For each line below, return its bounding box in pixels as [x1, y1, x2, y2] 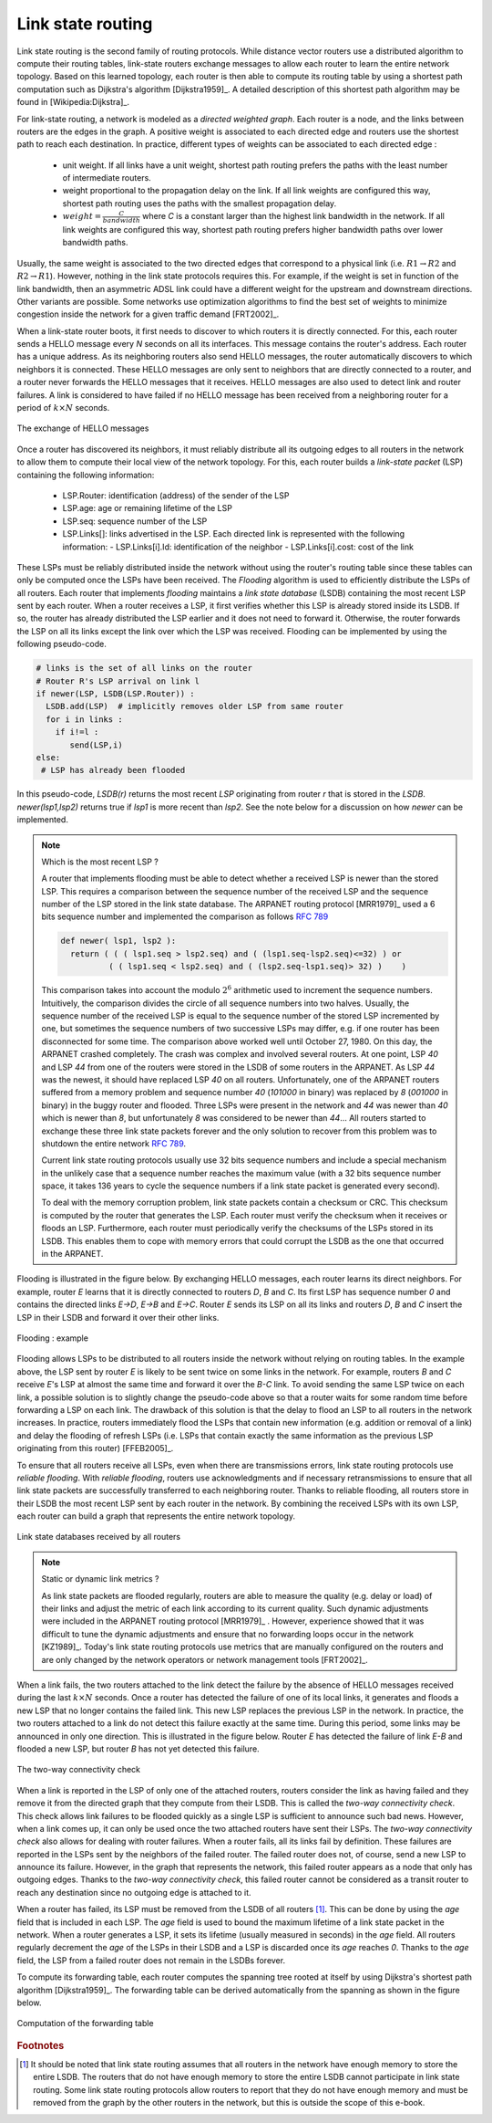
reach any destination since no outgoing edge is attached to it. [16, 1887, 251, 1898]
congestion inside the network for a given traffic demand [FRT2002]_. [16, 309, 280, 319]
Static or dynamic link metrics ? [41, 1574, 159, 1584]
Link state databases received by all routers [16, 1532, 181, 1543]
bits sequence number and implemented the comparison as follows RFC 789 [41, 911, 329, 922]
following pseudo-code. [16, 639, 107, 650]
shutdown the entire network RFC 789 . [41, 1137, 187, 1149]
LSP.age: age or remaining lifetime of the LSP [62, 503, 232, 514]
